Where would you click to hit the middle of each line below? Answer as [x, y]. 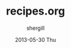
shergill [35, 28]
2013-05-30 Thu [35, 39]
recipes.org [35, 11]
